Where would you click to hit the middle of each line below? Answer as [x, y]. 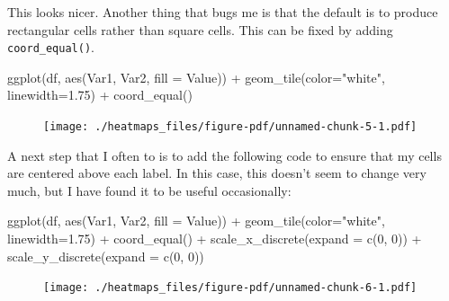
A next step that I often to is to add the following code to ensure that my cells [224, 155]
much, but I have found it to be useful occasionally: [149, 190]
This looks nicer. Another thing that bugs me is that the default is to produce [223, 12]
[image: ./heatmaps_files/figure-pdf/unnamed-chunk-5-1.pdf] [230, 127]
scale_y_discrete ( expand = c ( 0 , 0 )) [106, 256]
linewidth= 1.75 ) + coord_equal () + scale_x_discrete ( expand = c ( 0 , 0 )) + [215, 239]
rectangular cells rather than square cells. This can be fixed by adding [200, 29]
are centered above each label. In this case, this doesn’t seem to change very [217, 173]
